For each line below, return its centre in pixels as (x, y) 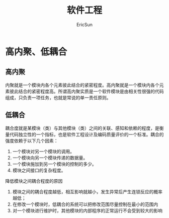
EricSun (84, 24)
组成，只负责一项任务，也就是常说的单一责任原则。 (58, 97)
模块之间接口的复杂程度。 (39, 170)
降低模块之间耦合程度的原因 (34, 181)
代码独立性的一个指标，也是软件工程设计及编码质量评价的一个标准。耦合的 (87, 134)
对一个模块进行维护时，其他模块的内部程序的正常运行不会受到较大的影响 (87, 210)
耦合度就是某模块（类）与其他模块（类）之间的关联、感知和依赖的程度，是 (82, 128)
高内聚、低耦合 (36, 52)
